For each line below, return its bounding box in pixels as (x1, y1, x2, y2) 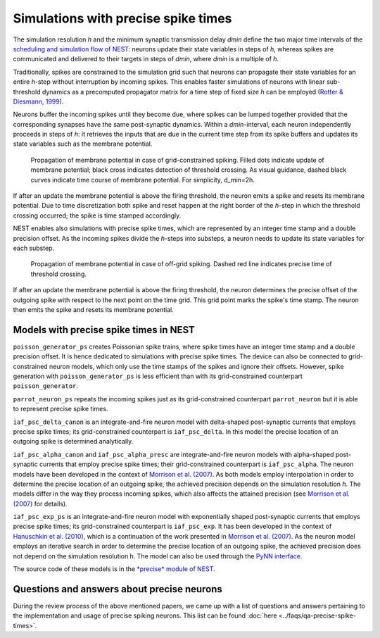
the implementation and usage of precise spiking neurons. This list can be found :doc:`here (13, 611, 277, 620)
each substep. (13, 244, 55, 252)
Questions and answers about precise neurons (13, 583, 223, 595)
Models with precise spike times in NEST (13, 324, 195, 336)
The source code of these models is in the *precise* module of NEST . (13, 565, 215, 573)
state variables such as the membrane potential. (13, 139, 153, 148)
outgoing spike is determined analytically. (13, 437, 134, 446)
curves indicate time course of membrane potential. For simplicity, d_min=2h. (30, 175, 255, 184)
